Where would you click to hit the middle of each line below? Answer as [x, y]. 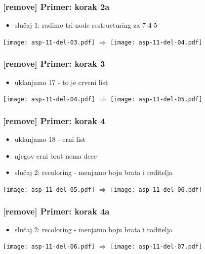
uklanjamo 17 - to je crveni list [61, 82]
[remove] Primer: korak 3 [54, 63]
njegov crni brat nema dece [56, 155]
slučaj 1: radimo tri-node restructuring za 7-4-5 [86, 25]
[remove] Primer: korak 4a [56, 211]
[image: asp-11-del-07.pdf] [156, 247]
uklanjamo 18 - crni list [50, 139]
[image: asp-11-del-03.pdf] [49, 42]
